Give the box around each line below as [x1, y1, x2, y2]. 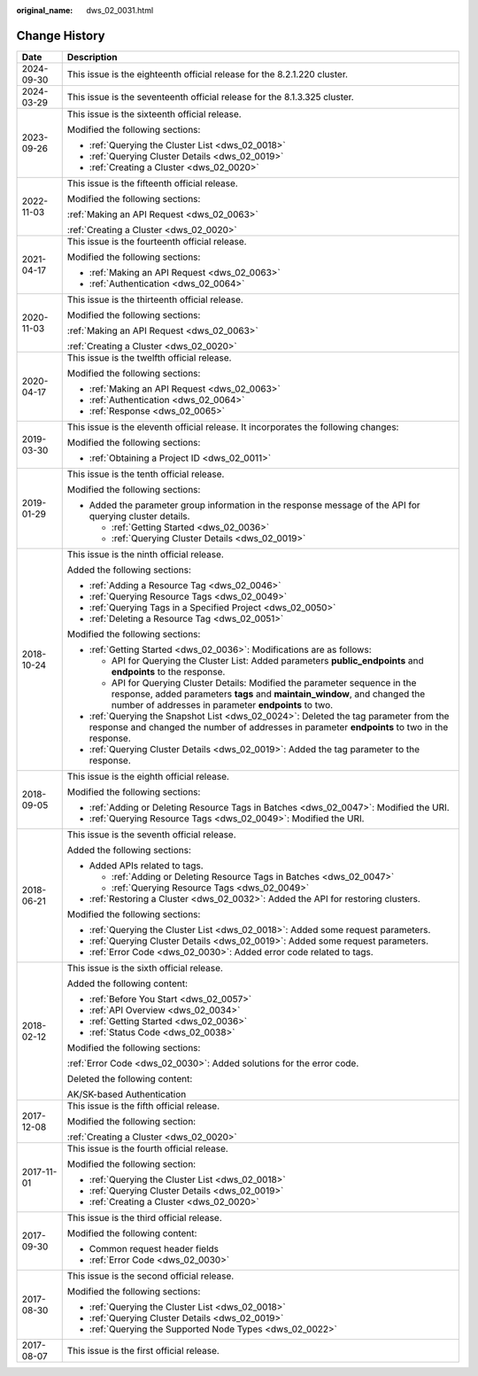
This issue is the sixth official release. [66, 961, 223, 974]
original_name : [16, 5, 73, 15]
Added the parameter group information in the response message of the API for [89, 499, 420, 511]
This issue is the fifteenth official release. [66, 177, 238, 190]
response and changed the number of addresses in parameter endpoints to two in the [89, 720, 449, 733]
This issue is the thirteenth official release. [66, 293, 243, 306]
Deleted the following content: [66, 1072, 193, 1084]
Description [66, 51, 118, 63]
